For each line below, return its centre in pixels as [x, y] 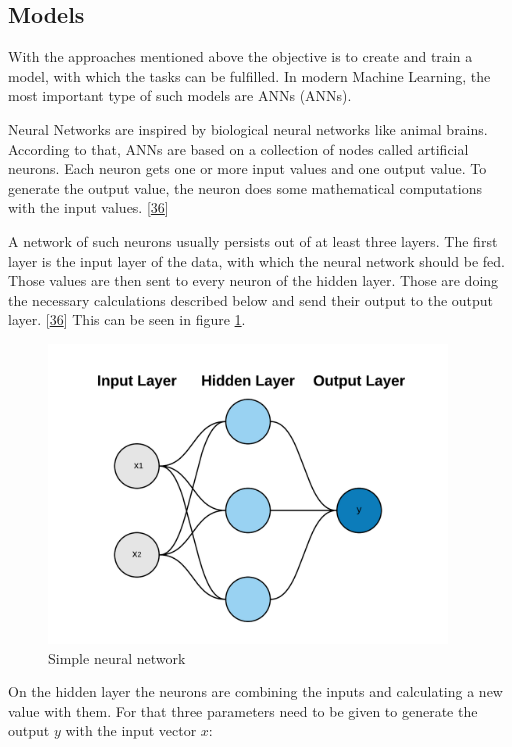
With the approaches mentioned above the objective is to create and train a [240, 56]
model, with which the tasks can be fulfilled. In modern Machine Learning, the [249, 75]
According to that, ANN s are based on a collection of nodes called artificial [238, 148]
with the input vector [131, 730]
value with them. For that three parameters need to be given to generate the [243, 710]
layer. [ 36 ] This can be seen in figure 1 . [127, 319]
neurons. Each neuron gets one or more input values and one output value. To [247, 168]
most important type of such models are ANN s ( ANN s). [180, 95]
